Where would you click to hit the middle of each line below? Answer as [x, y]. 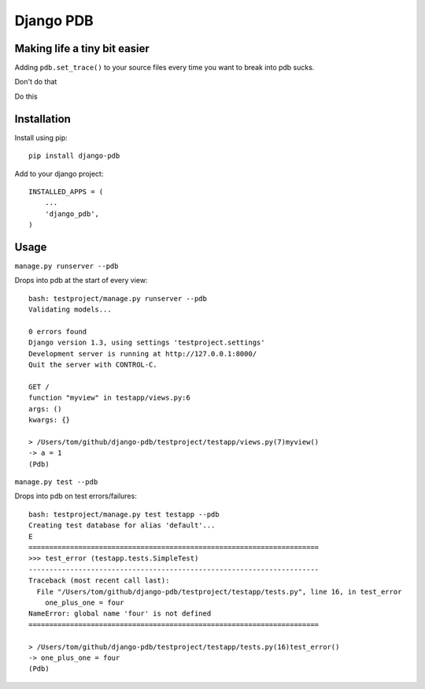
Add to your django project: [59, 173]
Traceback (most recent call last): [99, 581]
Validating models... [70, 310]
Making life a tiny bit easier [82, 48]
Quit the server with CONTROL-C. [93, 365]
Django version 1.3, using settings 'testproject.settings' [147, 343]
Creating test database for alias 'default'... [122, 525]
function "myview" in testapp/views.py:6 [109, 398]
